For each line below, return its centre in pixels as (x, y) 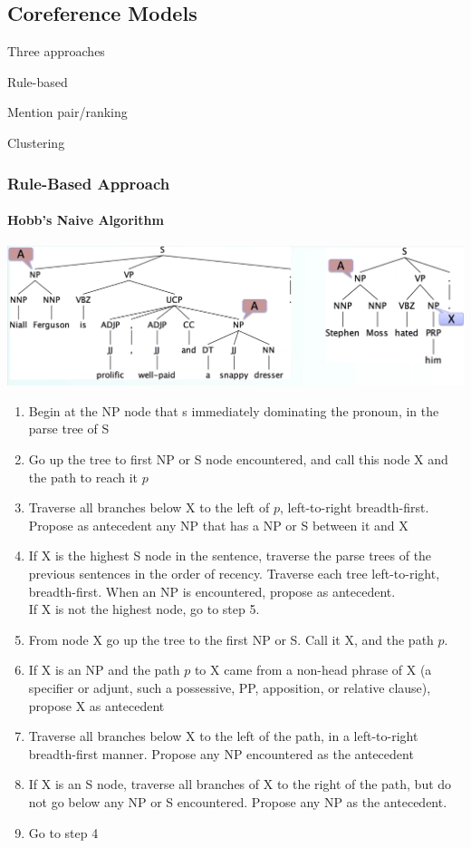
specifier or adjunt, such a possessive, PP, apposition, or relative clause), (230, 687)
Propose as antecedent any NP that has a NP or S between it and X (218, 525)
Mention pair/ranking (67, 112)
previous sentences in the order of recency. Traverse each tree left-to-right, (234, 574)
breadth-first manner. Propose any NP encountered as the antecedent (221, 753)
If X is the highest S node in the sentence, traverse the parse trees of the (230, 556)
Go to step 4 (63, 832)
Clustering (36, 142)
